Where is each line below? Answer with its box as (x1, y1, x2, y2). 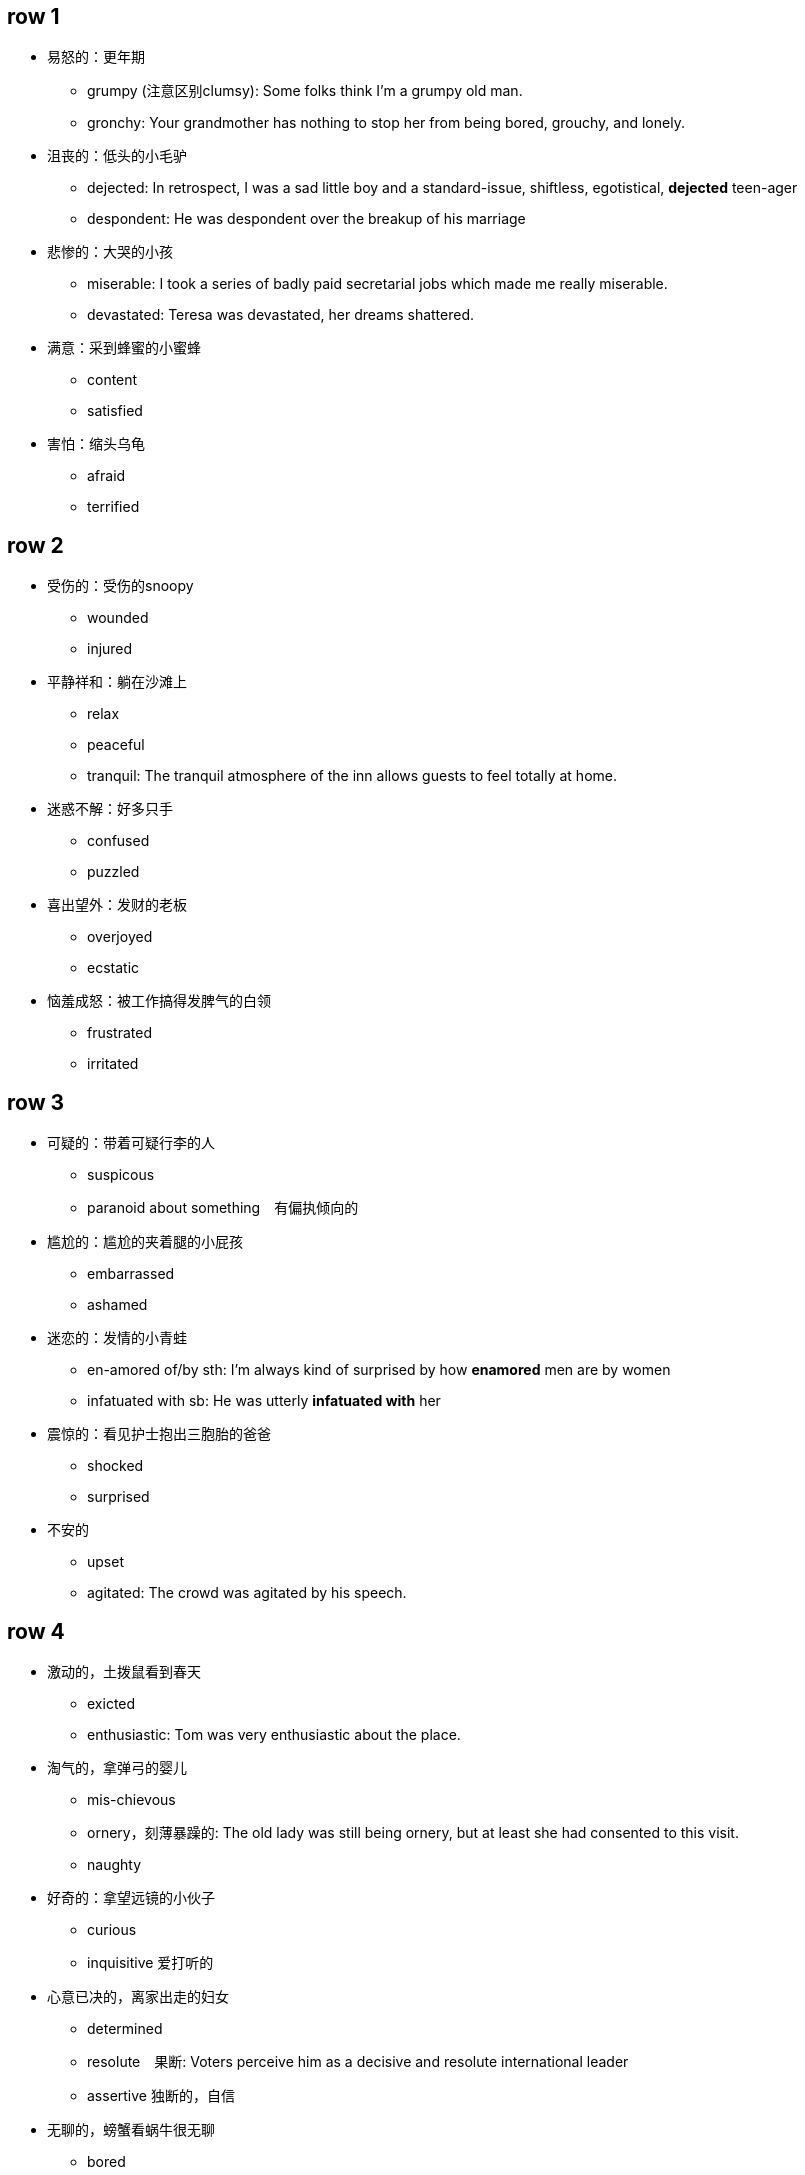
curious (87, 1920, 137, 1938)
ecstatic (87, 959, 140, 977)
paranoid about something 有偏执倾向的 (87, 1199, 359, 1217)
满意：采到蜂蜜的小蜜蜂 (47, 339, 201, 357)
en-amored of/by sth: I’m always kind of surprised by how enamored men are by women (87, 1361, 671, 1379)
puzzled (87, 863, 140, 881)
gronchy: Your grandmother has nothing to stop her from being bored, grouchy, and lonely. (87, 114, 685, 132)
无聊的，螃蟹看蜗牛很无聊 (47, 2120, 215, 2138)
